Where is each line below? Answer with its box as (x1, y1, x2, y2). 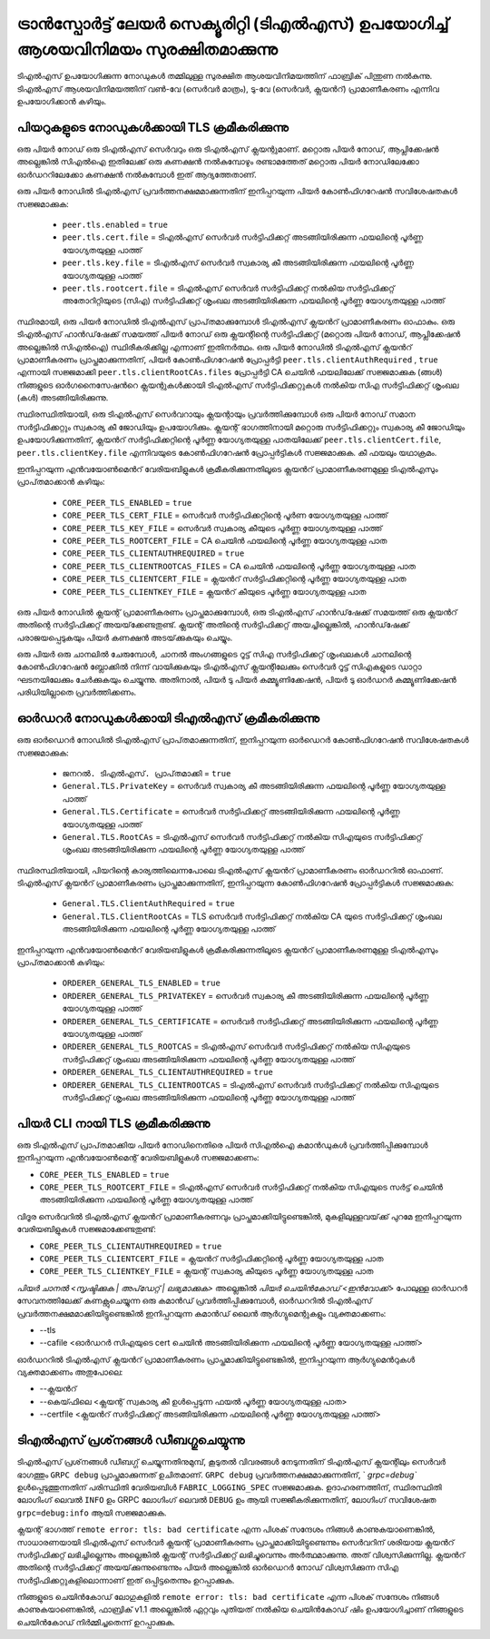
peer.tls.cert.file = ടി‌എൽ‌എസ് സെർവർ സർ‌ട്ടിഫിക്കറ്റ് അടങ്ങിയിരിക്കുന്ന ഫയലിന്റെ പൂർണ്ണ (62, 232, 424, 242)
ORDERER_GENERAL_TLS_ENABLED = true (62, 977, 221, 989)
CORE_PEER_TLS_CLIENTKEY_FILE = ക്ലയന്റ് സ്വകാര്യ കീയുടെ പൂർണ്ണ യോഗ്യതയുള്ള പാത (39, 1266, 374, 1277)
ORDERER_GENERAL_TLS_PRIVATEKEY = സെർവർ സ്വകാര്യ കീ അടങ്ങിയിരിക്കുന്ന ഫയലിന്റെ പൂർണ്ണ (62, 990, 429, 1001)
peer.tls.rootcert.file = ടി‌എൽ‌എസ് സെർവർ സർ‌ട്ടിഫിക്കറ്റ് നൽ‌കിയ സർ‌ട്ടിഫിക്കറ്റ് (62, 282, 395, 293)
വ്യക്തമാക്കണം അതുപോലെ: (16, 1367, 123, 1377)
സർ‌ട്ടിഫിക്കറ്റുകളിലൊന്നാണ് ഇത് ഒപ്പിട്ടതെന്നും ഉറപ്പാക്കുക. (16, 1575, 235, 1585)
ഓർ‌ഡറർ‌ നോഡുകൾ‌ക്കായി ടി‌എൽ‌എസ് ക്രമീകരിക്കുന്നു (16, 711, 319, 726)
